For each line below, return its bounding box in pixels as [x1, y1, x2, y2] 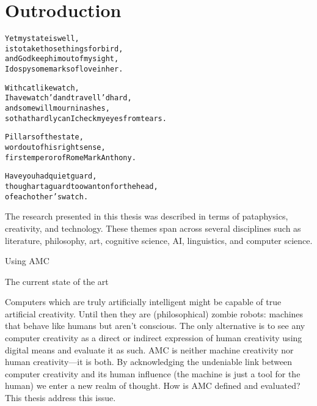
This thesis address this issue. [5, 391, 116, 404]
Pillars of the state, [5, 133, 84, 142]
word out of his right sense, [5, 143, 106, 152]
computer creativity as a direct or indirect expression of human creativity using [5, 331, 302, 344]
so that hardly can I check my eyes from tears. [5, 114, 167, 123]
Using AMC [5, 254, 49, 267]
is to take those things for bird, [5, 44, 123, 53]
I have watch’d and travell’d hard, [5, 94, 132, 103]
